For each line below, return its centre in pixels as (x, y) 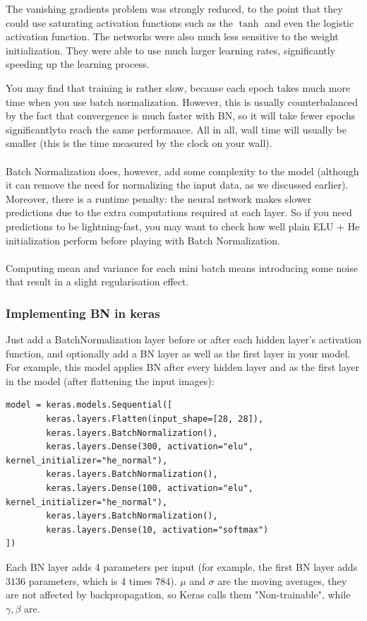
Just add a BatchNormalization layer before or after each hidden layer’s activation (183, 339)
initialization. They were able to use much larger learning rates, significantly (171, 50)
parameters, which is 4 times (90, 580)
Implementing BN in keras (83, 313)
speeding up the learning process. (78, 64)
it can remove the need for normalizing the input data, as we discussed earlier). (177, 185)
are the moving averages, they (282, 580)
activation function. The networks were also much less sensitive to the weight (172, 36)
